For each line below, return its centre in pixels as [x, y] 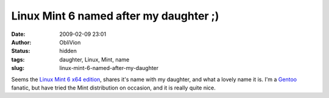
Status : [21, 51]
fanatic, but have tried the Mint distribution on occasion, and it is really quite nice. [114, 88]
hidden [68, 51]
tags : [18, 59]
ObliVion [70, 42]
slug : [18, 68]
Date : [18, 34]
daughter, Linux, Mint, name [94, 59]
